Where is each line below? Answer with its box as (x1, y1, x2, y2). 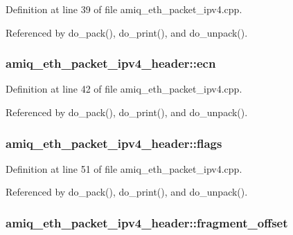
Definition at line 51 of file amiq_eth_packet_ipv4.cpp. (6, 161, 242, 176)
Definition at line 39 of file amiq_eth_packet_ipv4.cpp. (6, 2, 242, 16)
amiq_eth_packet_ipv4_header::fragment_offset (6, 214, 288, 231)
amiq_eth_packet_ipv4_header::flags (6, 134, 222, 151)
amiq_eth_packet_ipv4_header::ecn (6, 55, 216, 72)
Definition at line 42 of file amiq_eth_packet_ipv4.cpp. (6, 82, 242, 96)
